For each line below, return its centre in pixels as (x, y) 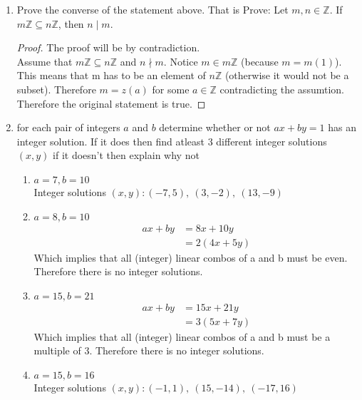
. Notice (181, 61)
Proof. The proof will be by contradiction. (108, 47)
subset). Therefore (56, 89)
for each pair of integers (68, 127)
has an (342, 127)
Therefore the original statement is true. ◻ (111, 103)
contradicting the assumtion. (282, 89)
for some (171, 89)
